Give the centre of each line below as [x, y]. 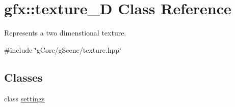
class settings [24, 98]
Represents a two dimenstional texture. [65, 33]
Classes [23, 77]
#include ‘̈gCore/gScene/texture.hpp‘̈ [63, 49]
